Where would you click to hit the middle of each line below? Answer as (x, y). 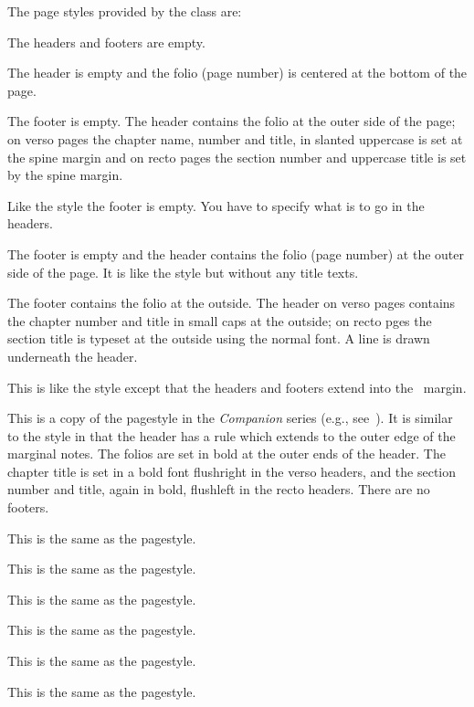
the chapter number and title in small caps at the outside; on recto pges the (220, 320)
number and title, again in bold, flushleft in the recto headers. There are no (219, 489)
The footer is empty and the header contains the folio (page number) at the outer (236, 253)
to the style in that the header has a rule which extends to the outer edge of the (232, 435)
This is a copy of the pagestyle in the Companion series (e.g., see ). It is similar (230, 418)
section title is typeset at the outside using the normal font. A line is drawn (219, 338)
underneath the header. (73, 356)
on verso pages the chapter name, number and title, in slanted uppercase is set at (235, 138)
